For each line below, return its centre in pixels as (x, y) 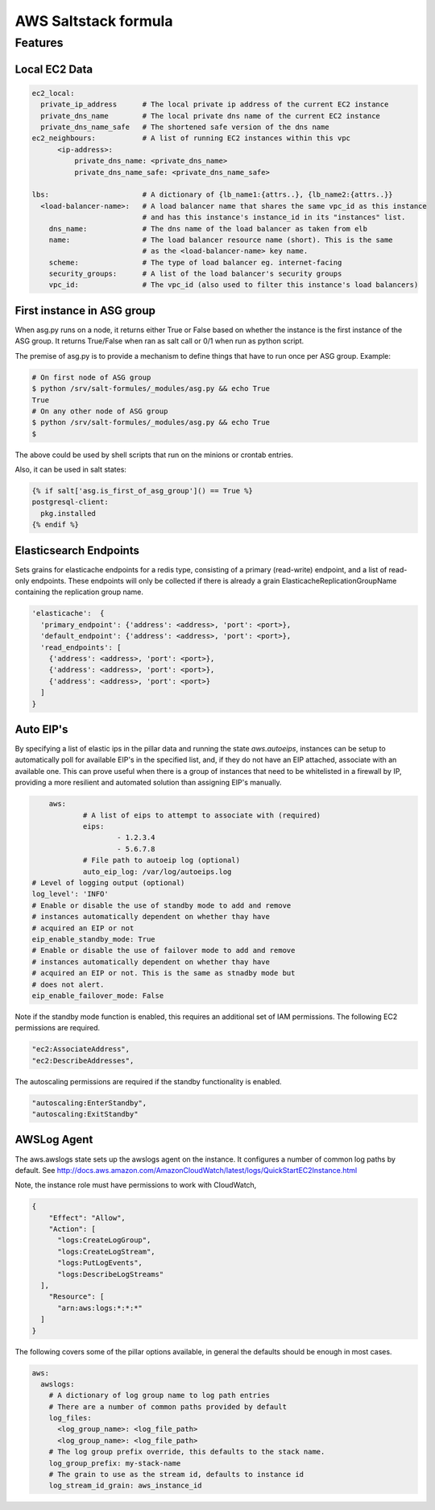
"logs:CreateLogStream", (107, 1251)
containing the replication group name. (79, 592)
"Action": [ (72, 1229)
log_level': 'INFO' (70, 894)
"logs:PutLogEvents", (100, 1263)
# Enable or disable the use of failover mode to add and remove (164, 951)
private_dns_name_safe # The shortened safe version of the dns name (185, 127)
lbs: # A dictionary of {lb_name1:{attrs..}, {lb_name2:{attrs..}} (213, 195)
